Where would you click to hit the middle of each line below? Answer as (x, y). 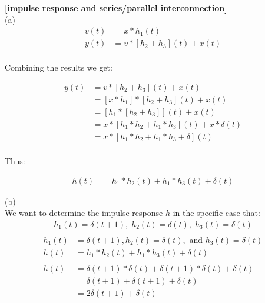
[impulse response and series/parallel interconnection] (116, 8)
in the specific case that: (216, 213)
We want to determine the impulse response (84, 213)
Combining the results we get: (59, 67)
